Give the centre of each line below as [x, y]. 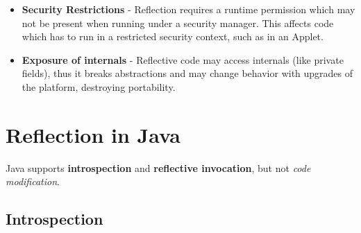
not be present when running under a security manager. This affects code [178, 23]
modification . [33, 181]
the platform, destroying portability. [99, 86]
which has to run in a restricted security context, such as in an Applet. [173, 36]
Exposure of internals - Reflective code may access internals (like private [183, 59]
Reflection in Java [93, 134]
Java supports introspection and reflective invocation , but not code [158, 167]
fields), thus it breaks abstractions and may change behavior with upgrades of [187, 73]
